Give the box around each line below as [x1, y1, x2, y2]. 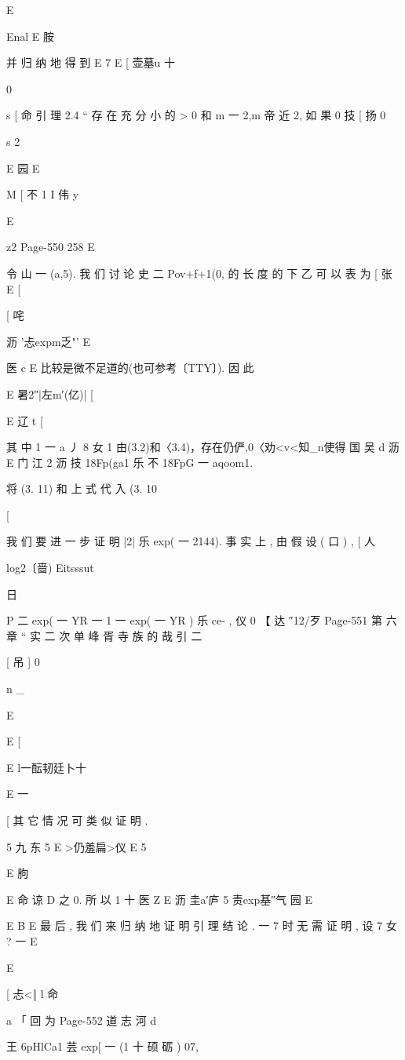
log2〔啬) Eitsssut [6, 559, 94, 576]
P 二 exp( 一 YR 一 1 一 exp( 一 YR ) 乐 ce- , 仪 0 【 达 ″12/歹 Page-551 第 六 [6, 612, 397, 628]
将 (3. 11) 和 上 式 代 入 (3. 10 [6, 480, 158, 497]
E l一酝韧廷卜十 [6, 759, 87, 775]
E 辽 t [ [6, 412, 43, 428]
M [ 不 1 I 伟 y [6, 186, 79, 202]
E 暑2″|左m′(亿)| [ [6, 385, 93, 402]
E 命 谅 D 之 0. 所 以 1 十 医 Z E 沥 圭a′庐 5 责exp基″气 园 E [6, 891, 312, 907]
